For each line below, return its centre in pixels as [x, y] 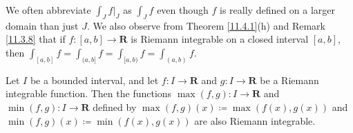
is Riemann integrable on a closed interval [220, 39]
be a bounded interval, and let [94, 80]
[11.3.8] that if [36, 39]
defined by [115, 107]
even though [183, 10]
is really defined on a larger [278, 10]
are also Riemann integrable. [255, 120]
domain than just [42, 25]
